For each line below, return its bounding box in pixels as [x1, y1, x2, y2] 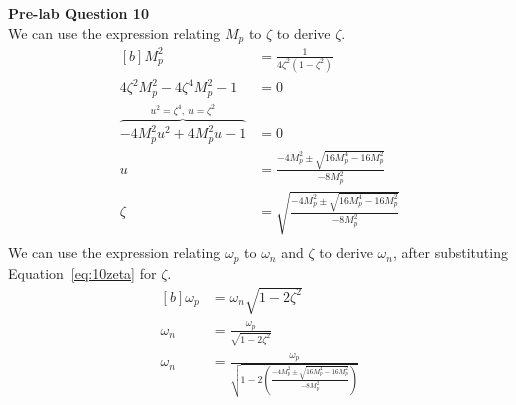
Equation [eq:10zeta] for [8, 262, 157, 283]
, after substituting [392, 242, 508, 263]
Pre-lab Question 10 [8, 3, 149, 23]
